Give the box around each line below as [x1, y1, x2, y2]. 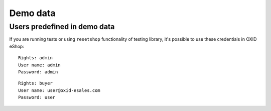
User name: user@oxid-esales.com [18, 87, 100, 93]
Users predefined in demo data [9, 22, 115, 31]
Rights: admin [18, 55, 53, 61]
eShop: [9, 43, 25, 49]
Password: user [18, 94, 56, 100]
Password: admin [18, 69, 58, 75]
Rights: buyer [18, 80, 53, 86]
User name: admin [18, 62, 61, 68]
